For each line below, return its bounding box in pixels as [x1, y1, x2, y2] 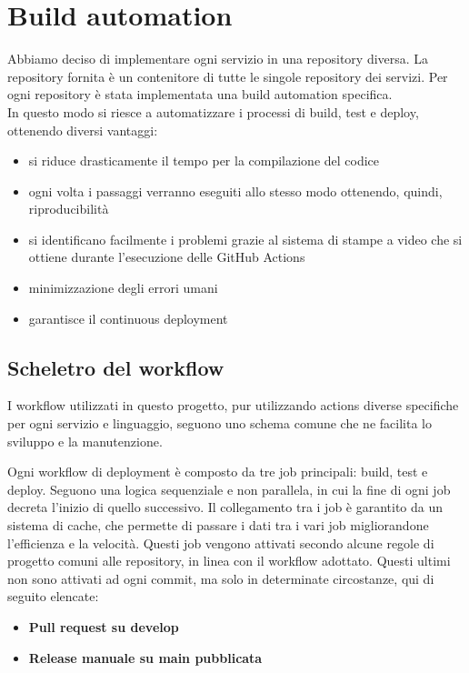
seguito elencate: [7, 587, 99, 606]
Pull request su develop [28, 617, 179, 636]
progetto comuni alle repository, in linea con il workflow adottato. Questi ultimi [7, 551, 451, 570]
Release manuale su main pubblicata [28, 648, 263, 667]
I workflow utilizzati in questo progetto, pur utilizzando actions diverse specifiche [7, 396, 459, 415]
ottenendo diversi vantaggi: [7, 120, 158, 139]
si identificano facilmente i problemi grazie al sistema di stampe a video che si [28, 229, 463, 248]
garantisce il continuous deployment [28, 308, 228, 327]
